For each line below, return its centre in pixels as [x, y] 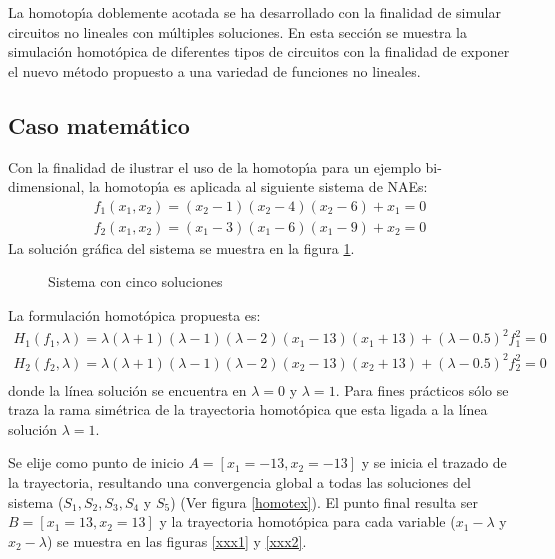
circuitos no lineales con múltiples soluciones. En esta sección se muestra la [238, 31]
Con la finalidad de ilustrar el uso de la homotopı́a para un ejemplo [214, 166]
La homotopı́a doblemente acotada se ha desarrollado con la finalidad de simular [254, 12]
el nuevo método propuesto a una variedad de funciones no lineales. [214, 70]
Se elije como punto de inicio [96, 462]
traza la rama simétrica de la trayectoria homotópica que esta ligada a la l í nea [248, 409]
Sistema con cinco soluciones [135, 281]
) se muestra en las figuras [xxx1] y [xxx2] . [177, 540]
